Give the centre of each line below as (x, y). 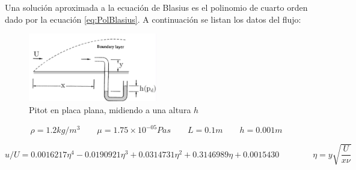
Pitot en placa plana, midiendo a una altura (110, 110)
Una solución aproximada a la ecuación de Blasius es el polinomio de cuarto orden (156, 7)
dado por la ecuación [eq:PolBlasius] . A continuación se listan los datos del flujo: (153, 19)
